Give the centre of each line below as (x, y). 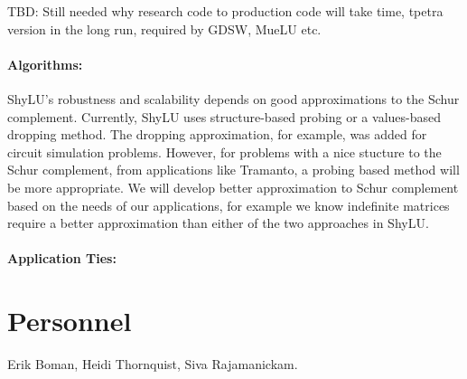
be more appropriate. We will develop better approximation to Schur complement (233, 187)
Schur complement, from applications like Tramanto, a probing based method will (233, 170)
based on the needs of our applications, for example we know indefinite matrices (229, 205)
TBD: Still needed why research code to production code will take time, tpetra (225, 11)
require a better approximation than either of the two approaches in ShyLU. (218, 223)
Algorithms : (45, 64)
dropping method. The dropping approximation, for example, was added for (217, 134)
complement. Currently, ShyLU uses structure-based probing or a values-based (224, 116)
